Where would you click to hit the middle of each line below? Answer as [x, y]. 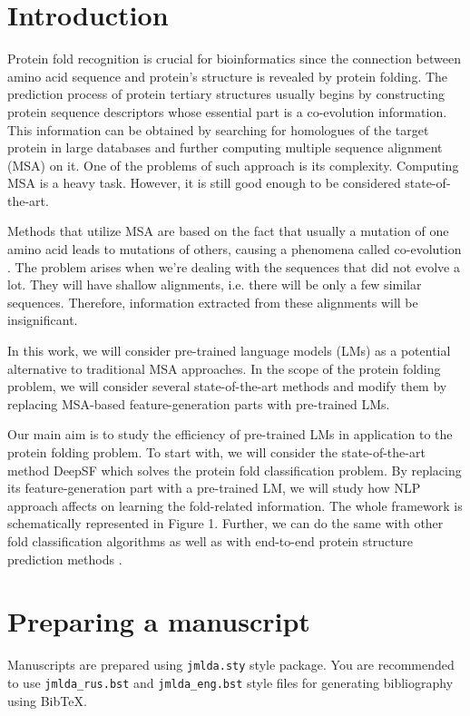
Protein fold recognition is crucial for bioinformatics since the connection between [234, 59]
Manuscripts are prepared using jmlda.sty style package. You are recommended [231, 665]
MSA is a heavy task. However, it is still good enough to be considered [204, 183]
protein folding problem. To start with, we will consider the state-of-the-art [216, 452]
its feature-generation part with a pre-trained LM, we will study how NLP [214, 488]
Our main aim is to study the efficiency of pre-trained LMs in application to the [230, 434]
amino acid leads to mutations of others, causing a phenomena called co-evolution [235, 249]
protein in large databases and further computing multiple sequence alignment [225, 147]
